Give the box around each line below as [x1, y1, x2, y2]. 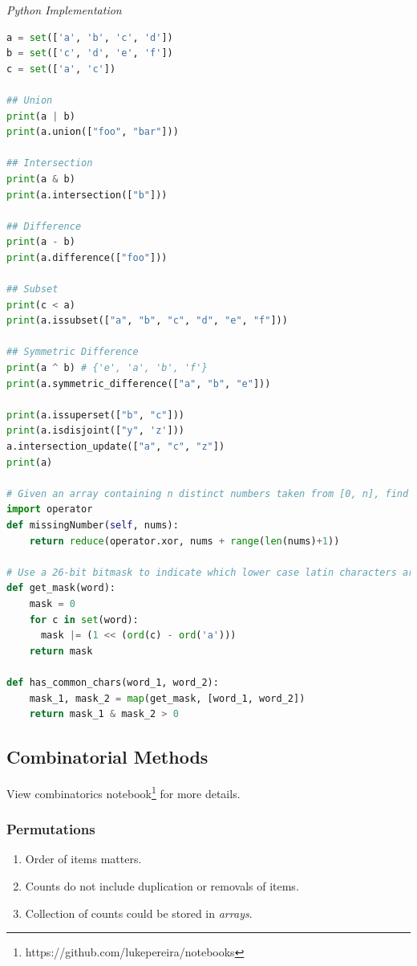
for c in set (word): [29, 613, 139, 626]
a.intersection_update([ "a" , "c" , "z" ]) [6, 441, 225, 453]
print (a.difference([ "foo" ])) [6, 251, 168, 263]
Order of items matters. [25, 850, 142, 867]
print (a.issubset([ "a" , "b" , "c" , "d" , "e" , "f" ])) [6, 315, 288, 327]
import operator [6, 503, 93, 516]
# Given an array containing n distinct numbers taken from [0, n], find [6, 487, 409, 499]
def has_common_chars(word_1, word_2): [6, 676, 219, 688]
